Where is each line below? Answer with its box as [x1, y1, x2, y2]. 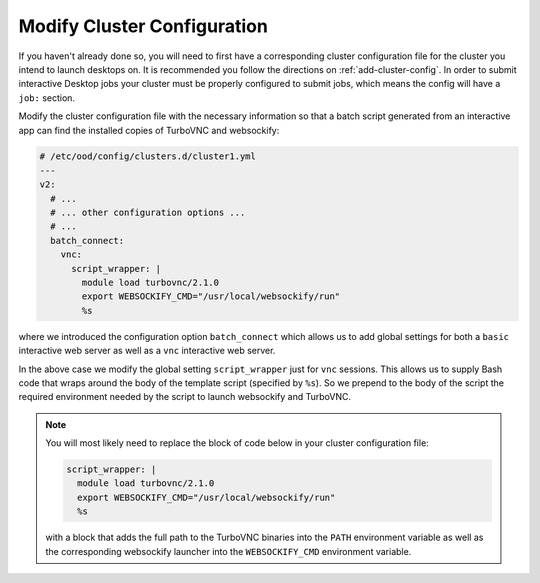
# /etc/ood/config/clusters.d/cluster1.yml [39, 151, 257, 162]
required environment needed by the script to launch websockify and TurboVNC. [18, 391, 352, 403]
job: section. [18, 91, 75, 104]
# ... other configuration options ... [50, 207, 246, 219]
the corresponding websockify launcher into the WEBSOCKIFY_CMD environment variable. [45, 545, 412, 557]
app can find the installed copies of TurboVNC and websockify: [18, 124, 280, 136]
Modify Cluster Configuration [18, 15, 269, 37]
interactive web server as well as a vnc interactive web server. [18, 345, 276, 357]
